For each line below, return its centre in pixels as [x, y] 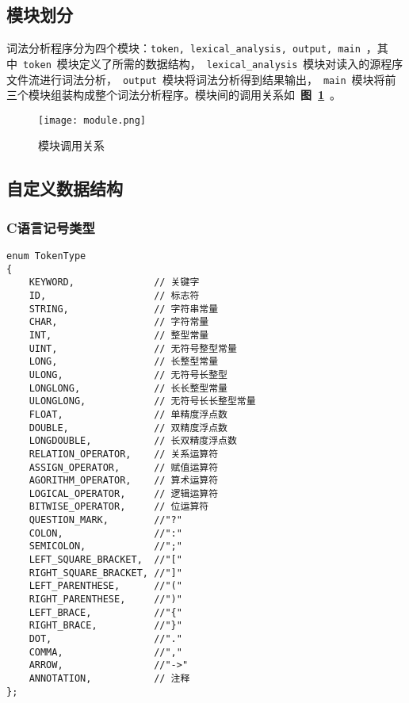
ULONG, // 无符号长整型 [128, 374]
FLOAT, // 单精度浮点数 [128, 414]
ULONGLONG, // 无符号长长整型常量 [142, 401]
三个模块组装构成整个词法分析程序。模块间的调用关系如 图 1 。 [174, 95]
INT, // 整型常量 [119, 335]
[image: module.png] [92, 120]
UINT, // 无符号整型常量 [133, 348]
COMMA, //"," [105, 652]
